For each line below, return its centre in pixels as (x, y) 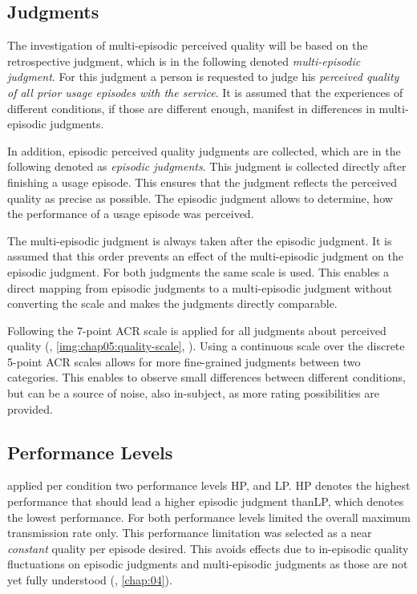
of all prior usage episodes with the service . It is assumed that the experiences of (205, 92)
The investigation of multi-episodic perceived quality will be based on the (188, 45)
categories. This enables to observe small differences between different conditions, (206, 377)
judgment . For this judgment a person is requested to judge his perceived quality (203, 77)
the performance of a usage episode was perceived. (131, 214)
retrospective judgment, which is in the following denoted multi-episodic (184, 61)
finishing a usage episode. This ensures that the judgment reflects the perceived (202, 182)
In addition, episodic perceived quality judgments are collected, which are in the (204, 150)
